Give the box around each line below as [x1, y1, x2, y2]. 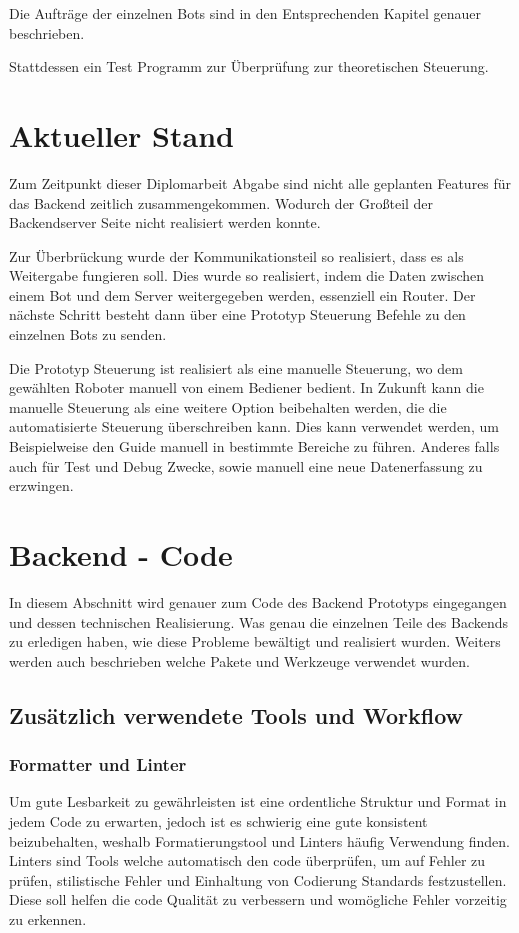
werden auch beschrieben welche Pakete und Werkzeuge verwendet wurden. [9, 650, 470, 671]
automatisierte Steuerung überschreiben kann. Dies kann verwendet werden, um [9, 416, 499, 437]
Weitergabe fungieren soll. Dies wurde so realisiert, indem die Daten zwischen [9, 265, 485, 286]
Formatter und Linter [9, 752, 187, 777]
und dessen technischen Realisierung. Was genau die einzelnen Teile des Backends [9, 611, 509, 632]
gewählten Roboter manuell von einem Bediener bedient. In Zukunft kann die [9, 377, 484, 398]
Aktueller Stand [9, 114, 234, 155]
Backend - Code [9, 534, 233, 574]
